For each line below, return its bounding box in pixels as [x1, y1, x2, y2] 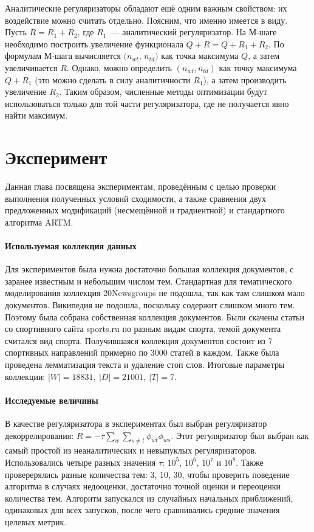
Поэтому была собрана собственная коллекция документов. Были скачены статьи [5, 310, 304, 323]
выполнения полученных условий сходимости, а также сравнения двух [5, 192, 267, 204]
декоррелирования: [5, 429, 74, 441]
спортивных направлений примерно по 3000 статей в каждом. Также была [5, 346, 279, 359]
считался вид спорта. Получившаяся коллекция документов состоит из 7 [5, 334, 273, 347]
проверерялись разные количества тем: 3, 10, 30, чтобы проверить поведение [5, 468, 290, 480]
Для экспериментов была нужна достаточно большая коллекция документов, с [5, 263, 294, 275]
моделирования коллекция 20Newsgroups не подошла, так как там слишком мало [5, 286, 305, 299]
